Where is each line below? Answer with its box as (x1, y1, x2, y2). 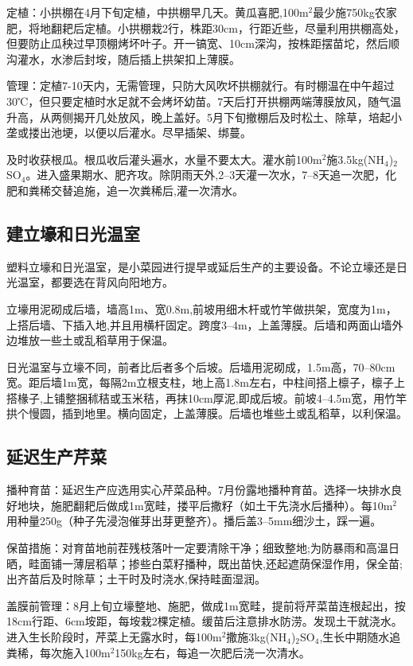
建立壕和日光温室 (6, 220, 140, 245)
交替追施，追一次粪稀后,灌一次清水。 (50, 181, 244, 198)
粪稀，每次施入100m (6, 644, 111, 660)
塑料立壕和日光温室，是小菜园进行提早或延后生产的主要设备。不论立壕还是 (6, 258, 396, 275)
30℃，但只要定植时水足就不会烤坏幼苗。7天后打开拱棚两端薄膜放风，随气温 (6, 92, 402, 109)
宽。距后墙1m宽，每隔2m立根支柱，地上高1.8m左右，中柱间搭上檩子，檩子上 (6, 374, 405, 391)
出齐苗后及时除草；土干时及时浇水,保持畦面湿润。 (6, 571, 266, 587)
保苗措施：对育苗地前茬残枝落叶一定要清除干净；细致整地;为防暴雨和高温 (6, 539, 388, 556)
